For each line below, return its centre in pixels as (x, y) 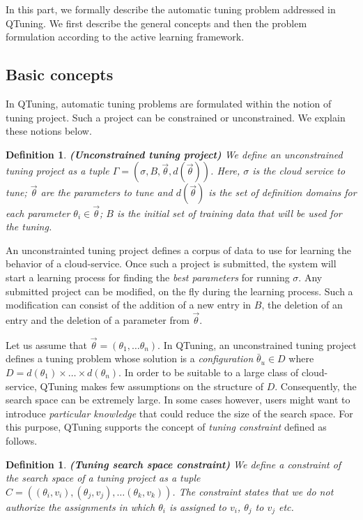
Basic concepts (60, 74)
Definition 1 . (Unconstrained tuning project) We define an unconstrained (174, 154)
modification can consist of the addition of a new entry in (129, 305)
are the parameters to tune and (107, 192)
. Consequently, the (316, 386)
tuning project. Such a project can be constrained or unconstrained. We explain (176, 117)
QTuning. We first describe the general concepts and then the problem (156, 23)
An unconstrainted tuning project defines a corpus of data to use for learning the (178, 250)
